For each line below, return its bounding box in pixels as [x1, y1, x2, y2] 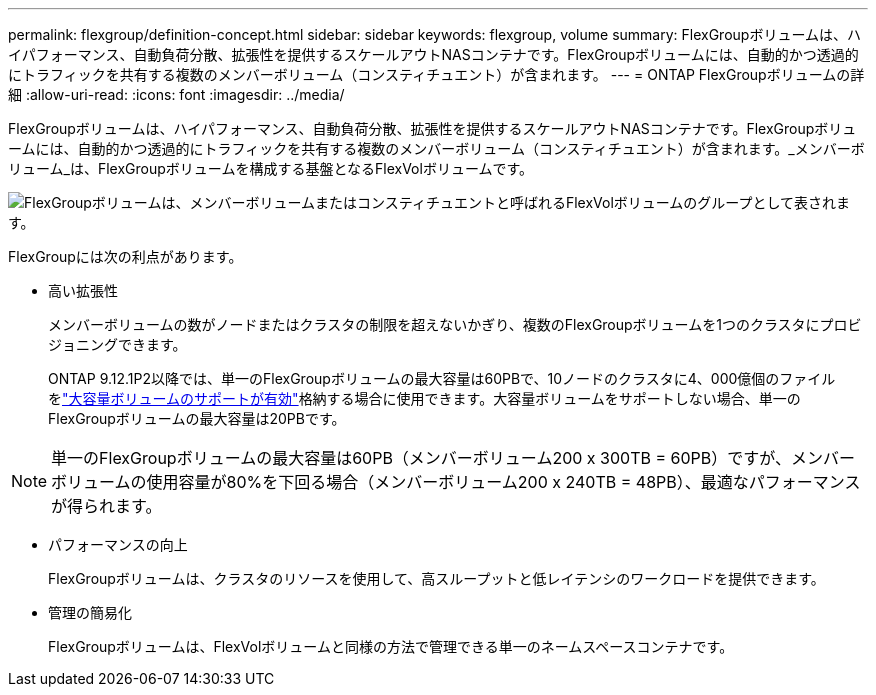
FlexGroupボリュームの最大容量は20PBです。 [48, 410, 346, 427]
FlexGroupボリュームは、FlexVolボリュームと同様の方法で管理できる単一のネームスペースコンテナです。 [48, 638, 734, 655]
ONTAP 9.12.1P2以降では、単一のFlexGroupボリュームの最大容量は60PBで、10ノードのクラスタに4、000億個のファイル [48, 370, 836, 387]
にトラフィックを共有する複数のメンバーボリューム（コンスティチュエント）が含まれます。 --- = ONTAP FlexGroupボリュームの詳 [8, 66, 865, 83]
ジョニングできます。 [48, 336, 187, 353]
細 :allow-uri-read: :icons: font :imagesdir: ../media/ [8, 86, 345, 103]
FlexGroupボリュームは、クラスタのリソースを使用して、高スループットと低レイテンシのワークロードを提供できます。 [48, 570, 825, 587]
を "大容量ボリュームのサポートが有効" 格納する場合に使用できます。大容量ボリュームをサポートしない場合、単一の [48, 390, 801, 407]
